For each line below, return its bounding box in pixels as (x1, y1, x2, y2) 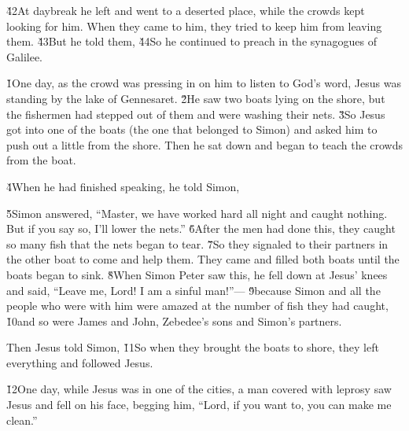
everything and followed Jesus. (6, 354, 153, 370)
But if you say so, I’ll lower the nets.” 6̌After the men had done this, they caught (6, 220, 396, 237)
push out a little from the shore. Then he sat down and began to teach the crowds (6, 136, 403, 153)
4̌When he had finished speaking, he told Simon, (6, 178, 240, 194)
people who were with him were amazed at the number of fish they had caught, (6, 297, 389, 314)
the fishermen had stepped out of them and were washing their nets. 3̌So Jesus (6, 105, 385, 122)
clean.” (6, 411, 38, 428)
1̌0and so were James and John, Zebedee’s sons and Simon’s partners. (6, 312, 342, 329)
